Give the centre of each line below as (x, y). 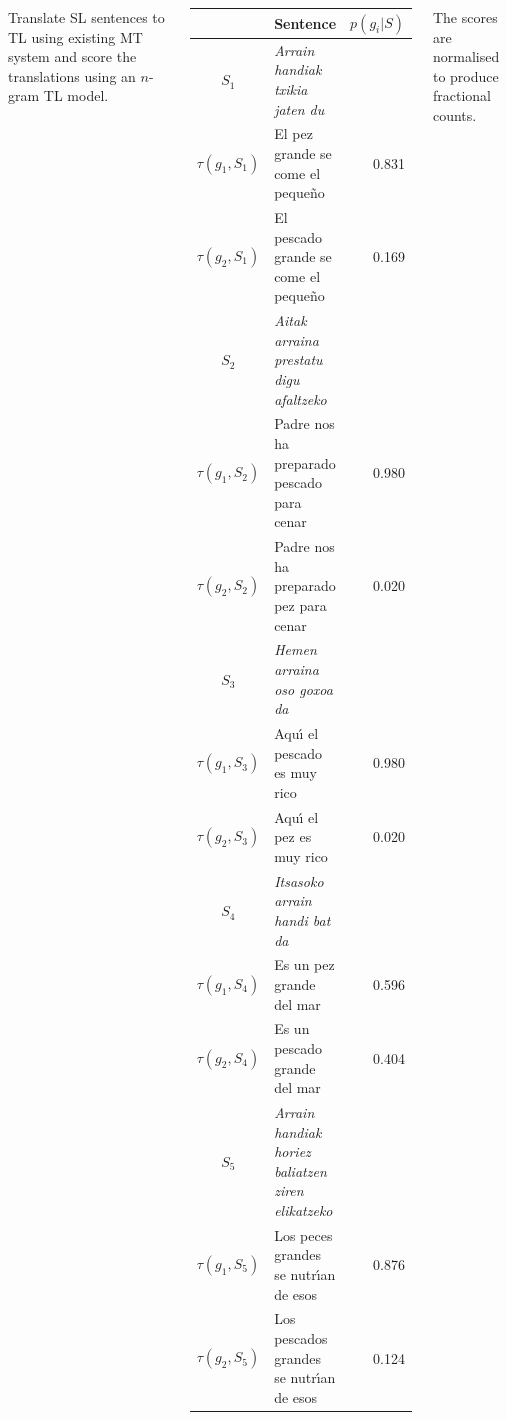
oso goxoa (303, 688)
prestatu (298, 359)
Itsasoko (299, 880)
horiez (292, 1151)
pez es (293, 836)
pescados (301, 1338)
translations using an (72, 75)
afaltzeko (300, 398)
